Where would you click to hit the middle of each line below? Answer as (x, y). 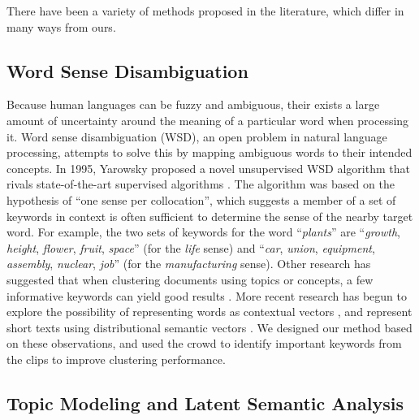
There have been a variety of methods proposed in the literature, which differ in (205, 11)
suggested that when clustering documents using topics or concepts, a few (190, 279)
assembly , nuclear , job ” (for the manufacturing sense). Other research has (189, 264)
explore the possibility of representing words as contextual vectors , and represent (209, 312)
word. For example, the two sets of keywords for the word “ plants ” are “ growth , (203, 232)
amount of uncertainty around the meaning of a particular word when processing (208, 120)
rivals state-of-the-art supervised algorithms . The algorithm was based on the (201, 184)
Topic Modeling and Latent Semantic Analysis (205, 403)
